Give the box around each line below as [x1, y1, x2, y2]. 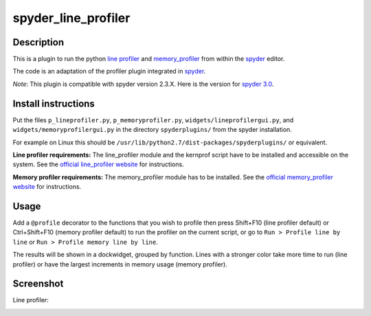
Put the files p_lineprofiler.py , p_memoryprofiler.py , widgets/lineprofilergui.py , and [12, 115, 294, 124]
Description [12, 36, 65, 48]
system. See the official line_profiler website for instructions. [12, 160, 185, 168]
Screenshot [12, 278, 64, 290]
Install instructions [12, 98, 95, 109]
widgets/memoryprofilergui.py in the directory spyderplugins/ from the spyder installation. [12, 126, 292, 134]
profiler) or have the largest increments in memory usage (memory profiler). [12, 260, 228, 268]
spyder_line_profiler [12, 10, 131, 25]
